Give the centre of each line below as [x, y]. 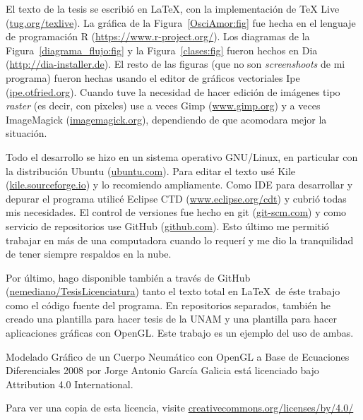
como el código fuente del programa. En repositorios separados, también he [168, 305]
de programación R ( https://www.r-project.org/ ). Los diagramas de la [158, 36]
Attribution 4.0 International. [70, 384]
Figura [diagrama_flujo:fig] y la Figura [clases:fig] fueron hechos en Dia [162, 50]
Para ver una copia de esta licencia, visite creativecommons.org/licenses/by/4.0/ [180, 408]
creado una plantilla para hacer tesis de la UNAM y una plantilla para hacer [171, 319]
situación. [26, 133]
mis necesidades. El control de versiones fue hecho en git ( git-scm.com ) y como [176, 212]
